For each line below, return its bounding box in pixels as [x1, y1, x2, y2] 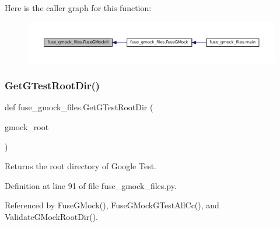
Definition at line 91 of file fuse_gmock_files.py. [5, 179, 177, 191]
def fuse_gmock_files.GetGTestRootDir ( [5, 101, 153, 113]
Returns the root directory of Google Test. [5, 160, 156, 172]
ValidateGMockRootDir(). [5, 210, 99, 222]
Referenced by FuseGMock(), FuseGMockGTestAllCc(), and [5, 199, 219, 211]
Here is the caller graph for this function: [5, 2, 152, 13]
